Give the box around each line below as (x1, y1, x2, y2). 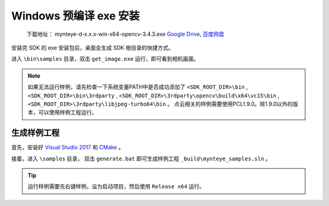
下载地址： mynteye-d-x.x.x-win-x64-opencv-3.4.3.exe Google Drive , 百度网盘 (26, 30, 225, 38)
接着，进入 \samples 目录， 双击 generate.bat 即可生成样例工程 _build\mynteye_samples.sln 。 (11, 155, 271, 162)
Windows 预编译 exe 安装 (11, 9, 140, 22)
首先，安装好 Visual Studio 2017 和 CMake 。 (11, 143, 124, 151)
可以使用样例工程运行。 (38, 109, 97, 116)
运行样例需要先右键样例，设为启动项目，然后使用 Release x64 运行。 (27, 183, 205, 190)
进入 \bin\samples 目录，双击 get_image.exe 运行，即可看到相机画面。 (11, 55, 199, 63)
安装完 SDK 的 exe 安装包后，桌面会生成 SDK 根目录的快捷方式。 (11, 44, 174, 51)
